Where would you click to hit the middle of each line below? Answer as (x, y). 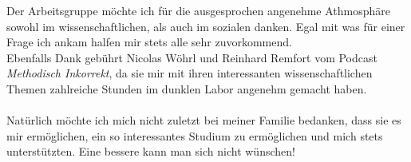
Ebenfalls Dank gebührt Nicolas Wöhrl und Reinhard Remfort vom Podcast (192, 57)
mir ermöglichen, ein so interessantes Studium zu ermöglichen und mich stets (195, 135)
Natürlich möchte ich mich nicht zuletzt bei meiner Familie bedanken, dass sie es (204, 120)
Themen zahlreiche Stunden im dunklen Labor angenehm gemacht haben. (187, 88)
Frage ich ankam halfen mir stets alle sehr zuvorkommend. (149, 42)
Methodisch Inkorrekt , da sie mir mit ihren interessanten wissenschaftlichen (190, 73)
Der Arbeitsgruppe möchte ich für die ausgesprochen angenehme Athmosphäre (199, 10)
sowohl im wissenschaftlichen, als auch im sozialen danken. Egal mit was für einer (206, 26)
